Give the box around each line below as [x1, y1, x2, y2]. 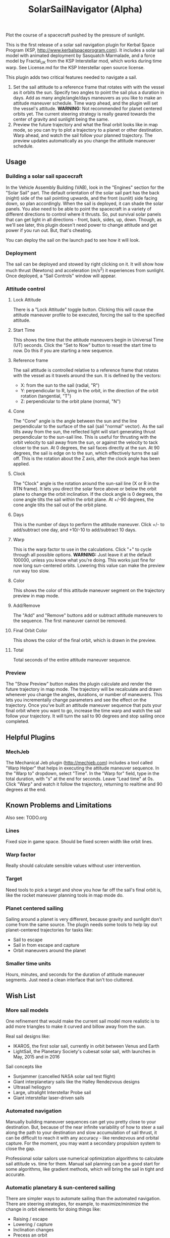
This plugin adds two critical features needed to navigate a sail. [6, 74, 138, 80]
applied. [13, 460, 30, 467]
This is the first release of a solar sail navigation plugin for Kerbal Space [6, 42, 155, 48]
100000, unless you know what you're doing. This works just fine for [13, 557, 155, 563]
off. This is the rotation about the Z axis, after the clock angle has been [13, 455, 160, 461]
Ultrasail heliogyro [13, 1084, 51, 1090]
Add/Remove [13, 602, 40, 608]
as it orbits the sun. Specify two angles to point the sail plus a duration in [13, 89, 164, 95]
